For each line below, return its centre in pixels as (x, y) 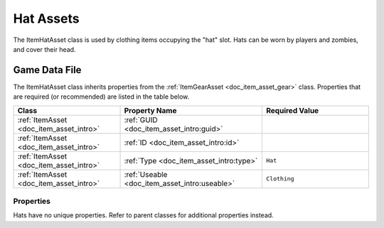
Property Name (150, 110)
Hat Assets (46, 18)
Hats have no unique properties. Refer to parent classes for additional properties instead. (143, 215)
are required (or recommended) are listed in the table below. (101, 97)
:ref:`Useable (146, 174)
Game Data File (47, 70)
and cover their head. (44, 49)
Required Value (293, 110)
